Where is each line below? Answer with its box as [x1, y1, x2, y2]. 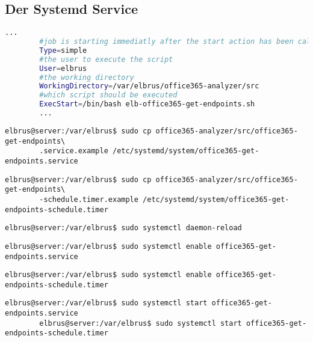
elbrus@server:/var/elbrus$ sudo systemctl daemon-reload [5, 224, 242, 233]
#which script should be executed [39, 91, 178, 100]
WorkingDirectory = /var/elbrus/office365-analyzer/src [39, 82, 259, 91]
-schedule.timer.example [39, 195, 138, 204]
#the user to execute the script [39, 55, 173, 64]
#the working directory [39, 73, 134, 82]
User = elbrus [39, 64, 87, 73]
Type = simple [39, 46, 87, 55]
